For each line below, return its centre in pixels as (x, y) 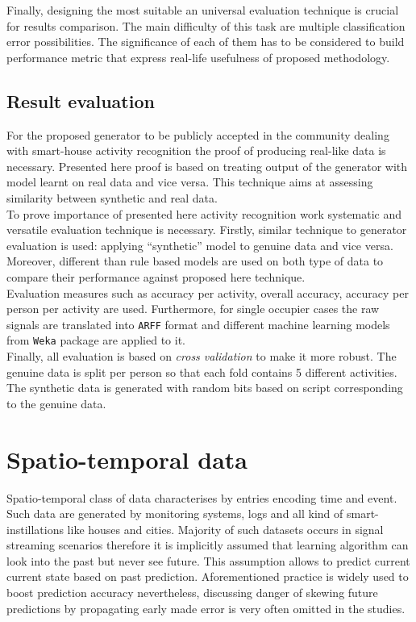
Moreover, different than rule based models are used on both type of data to (195, 261)
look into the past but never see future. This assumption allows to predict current (208, 560)
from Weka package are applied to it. (96, 340)
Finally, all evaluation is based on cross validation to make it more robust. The (202, 356)
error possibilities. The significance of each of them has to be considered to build (206, 42)
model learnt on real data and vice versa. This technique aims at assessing (190, 182)
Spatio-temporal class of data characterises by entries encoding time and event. (202, 497)
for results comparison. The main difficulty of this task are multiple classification (206, 25)
